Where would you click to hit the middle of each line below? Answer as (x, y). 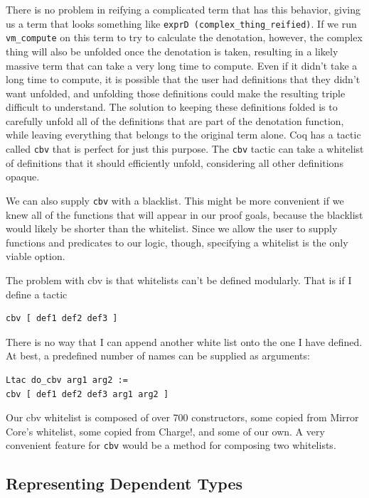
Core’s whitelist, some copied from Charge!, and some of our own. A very (165, 431)
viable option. (36, 256)
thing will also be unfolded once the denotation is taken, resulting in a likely (172, 51)
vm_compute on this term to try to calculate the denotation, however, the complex (184, 37)
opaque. (23, 177)
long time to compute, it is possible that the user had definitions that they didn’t (183, 79)
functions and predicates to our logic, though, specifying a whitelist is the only (177, 242)
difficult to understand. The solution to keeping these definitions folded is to (172, 107)
